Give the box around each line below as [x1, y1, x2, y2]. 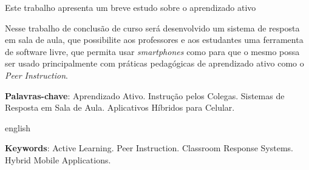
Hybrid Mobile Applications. [5, 153, 111, 166]
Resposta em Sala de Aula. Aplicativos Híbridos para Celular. [5, 101, 235, 114]
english [5, 121, 31, 134]
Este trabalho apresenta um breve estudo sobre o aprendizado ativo [5, 1, 256, 13]
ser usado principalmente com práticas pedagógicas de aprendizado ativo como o [5, 57, 304, 70]
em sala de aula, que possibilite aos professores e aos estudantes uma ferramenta [5, 33, 304, 46]
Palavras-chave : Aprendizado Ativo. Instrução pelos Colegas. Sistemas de [5, 89, 285, 102]
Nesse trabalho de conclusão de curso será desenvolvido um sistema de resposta [5, 21, 300, 34]
